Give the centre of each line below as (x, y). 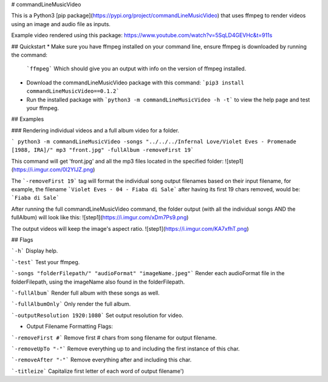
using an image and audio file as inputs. (61, 24)
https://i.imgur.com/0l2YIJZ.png (53, 169)
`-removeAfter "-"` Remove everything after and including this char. (101, 360)
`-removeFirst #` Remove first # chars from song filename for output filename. (114, 338)
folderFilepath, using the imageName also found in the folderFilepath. (98, 282)
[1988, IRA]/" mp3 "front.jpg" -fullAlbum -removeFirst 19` (103, 150)
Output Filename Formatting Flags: (70, 326)
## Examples (28, 119)
